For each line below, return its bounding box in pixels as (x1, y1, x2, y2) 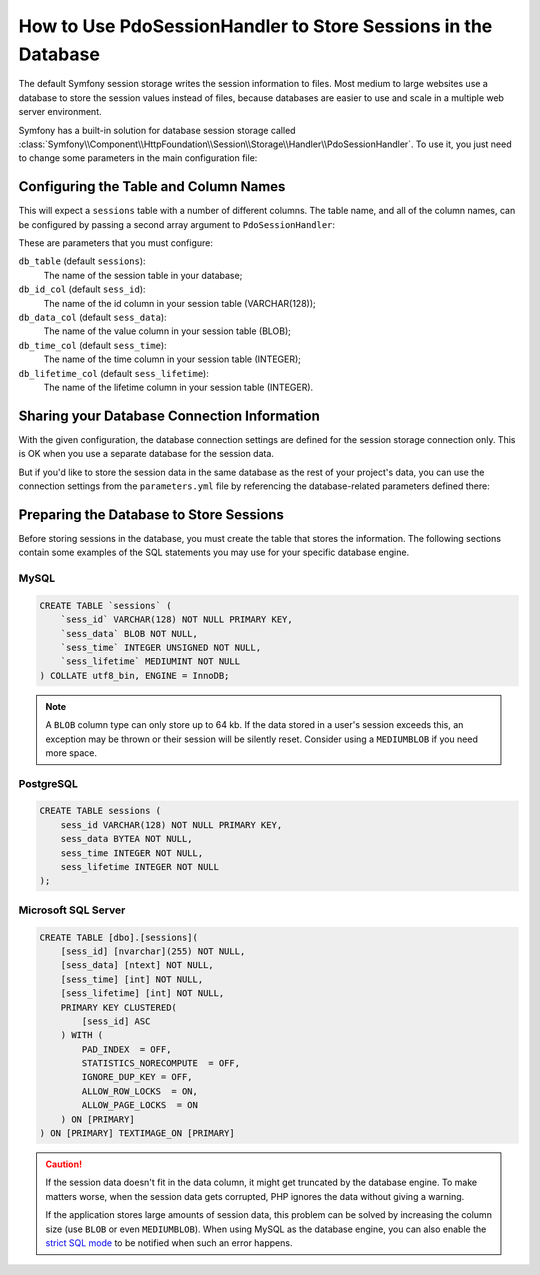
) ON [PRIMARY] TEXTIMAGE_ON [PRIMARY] (39, 1128, 235, 1139)
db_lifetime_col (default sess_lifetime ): (18, 367, 209, 379)
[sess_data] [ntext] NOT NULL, (60, 960, 214, 971)
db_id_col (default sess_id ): (18, 283, 146, 295)
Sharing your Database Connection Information (18, 407, 320, 424)
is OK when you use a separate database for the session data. (18, 448, 275, 460)
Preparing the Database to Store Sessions (18, 506, 285, 523)
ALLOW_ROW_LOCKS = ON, (81, 1085, 199, 1097)
